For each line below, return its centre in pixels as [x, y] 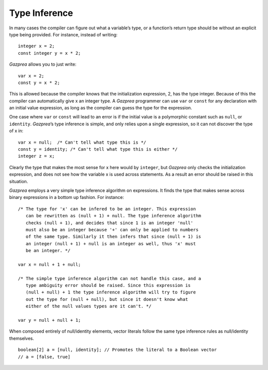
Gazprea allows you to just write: [43, 64]
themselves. [22, 338]
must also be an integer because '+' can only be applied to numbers [112, 230]
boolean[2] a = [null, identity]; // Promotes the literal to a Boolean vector [117, 350]
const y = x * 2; [39, 83]
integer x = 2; [36, 46]
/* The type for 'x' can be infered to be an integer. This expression [107, 209]
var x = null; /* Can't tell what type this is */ [82, 142]
